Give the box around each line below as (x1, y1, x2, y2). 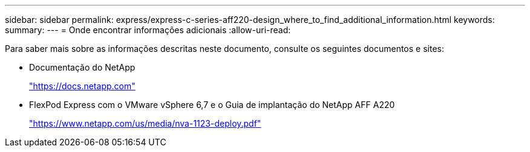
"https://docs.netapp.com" (29, 81, 136, 91)
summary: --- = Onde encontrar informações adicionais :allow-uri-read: (5, 25, 291, 35)
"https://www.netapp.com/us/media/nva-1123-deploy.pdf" (29, 118, 261, 128)
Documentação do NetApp (29, 62, 136, 72)
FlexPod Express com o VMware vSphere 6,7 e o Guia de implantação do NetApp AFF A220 (29, 100, 395, 110)
